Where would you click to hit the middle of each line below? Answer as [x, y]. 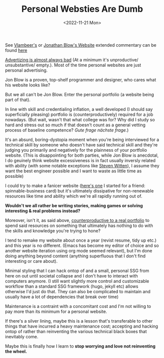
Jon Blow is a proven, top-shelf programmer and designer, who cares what [81, 80]
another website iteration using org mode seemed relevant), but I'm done [79, 250]
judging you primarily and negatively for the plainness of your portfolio [76, 150]
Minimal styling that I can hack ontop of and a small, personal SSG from [77, 271]
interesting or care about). [31, 261]
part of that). [18, 100]
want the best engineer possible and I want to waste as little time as [73, 171]
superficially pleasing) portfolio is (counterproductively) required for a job [79, 114]
